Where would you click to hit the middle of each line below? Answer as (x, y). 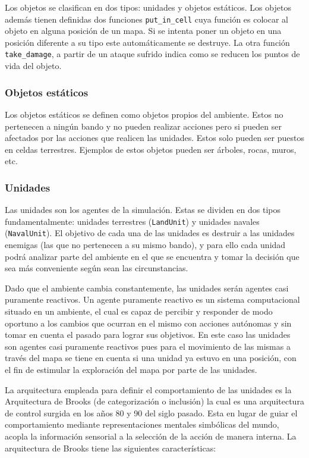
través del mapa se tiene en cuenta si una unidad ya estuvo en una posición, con (151, 358)
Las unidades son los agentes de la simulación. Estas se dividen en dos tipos (143, 210)
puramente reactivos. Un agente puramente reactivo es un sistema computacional (152, 299)
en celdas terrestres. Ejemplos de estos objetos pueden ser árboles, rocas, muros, (151, 149)
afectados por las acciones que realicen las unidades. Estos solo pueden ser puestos (154, 138)
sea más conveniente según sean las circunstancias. (97, 268)
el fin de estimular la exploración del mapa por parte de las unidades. (131, 369)
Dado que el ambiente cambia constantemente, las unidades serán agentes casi (147, 288)
